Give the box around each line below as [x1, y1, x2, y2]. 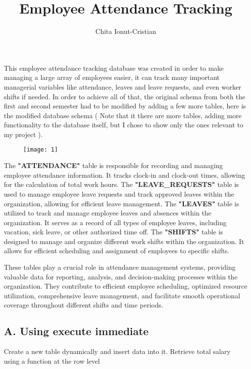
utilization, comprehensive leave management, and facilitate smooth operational [4, 290, 240, 300]
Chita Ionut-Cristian [95, 26, 156, 36]
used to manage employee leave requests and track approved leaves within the [4, 188, 234, 199]
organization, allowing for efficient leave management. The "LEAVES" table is [4, 198, 239, 208]
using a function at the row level [4, 355, 100, 366]
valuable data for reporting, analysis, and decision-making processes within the [4, 271, 237, 281]
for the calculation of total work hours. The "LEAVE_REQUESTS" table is [4, 179, 239, 189]
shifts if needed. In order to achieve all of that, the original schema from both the [4, 91, 245, 101]
